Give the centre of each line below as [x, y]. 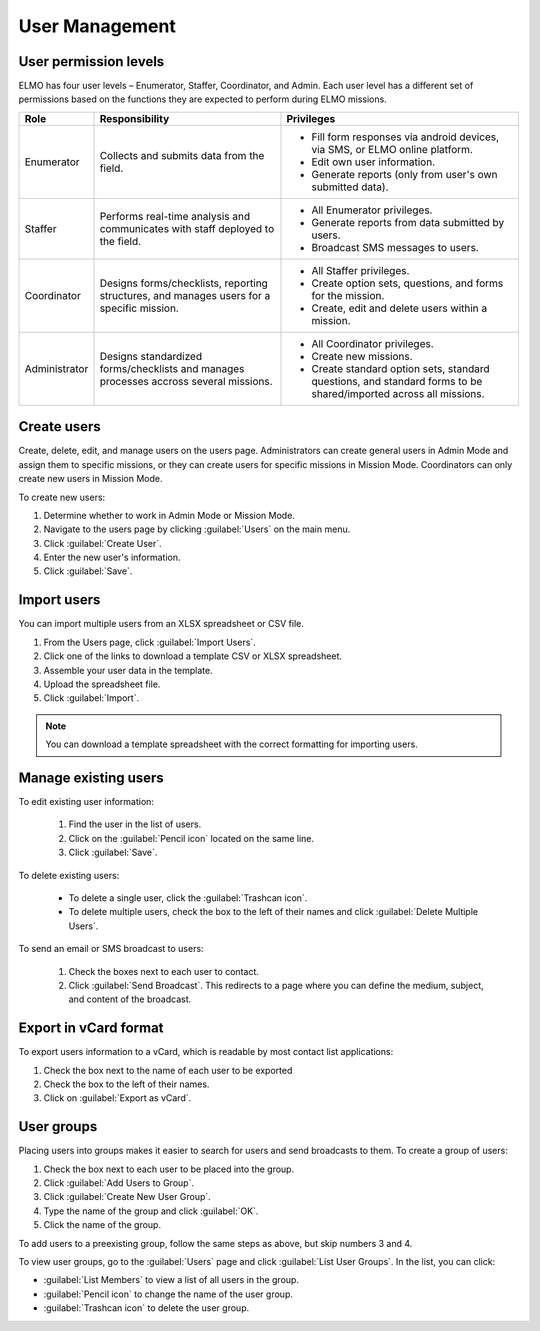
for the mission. [348, 295]
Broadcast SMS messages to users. [395, 247]
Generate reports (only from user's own [404, 174]
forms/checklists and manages [172, 368]
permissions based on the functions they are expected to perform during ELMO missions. [202, 99]
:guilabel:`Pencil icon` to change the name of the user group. [168, 1294]
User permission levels [91, 61]
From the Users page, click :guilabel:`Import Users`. [150, 642]
